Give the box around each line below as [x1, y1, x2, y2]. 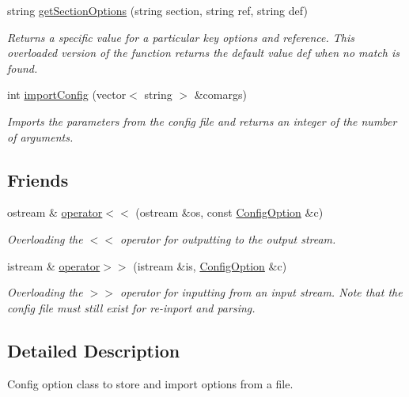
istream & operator [7, 257, 100, 274]
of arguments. [7, 128, 74, 145]
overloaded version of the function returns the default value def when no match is [7, 44, 400, 61]
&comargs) [194, 86, 247, 103]
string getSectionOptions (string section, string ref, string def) [7, 2, 308, 18]
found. [7, 59, 38, 76]
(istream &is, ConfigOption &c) [133, 257, 287, 274]
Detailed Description [7, 338, 180, 362]
